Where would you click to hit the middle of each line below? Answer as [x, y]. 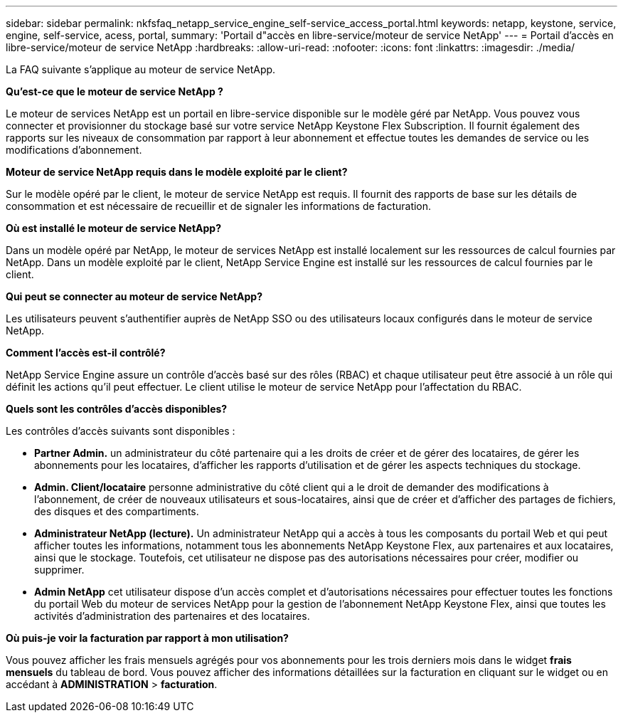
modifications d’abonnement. [74, 150]
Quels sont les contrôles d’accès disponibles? [117, 409]
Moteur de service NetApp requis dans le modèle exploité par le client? [177, 172]
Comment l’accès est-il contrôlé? [86, 353]
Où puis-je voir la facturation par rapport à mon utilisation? [147, 638]
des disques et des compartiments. [117, 511]
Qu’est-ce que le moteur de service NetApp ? [115, 91]
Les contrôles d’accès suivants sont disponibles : [121, 431]
